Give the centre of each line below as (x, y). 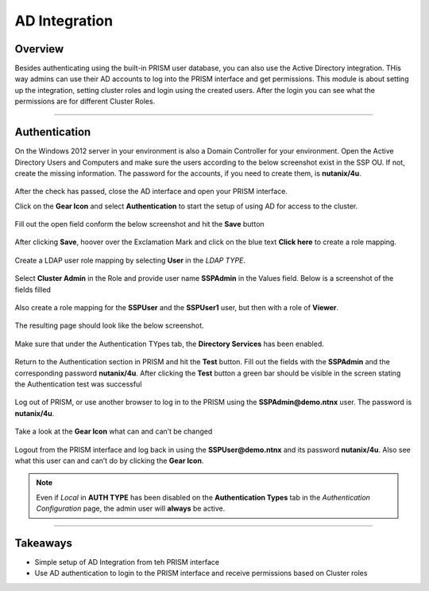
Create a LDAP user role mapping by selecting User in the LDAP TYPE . (130, 260)
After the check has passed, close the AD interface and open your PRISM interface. (151, 192)
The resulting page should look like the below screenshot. (109, 325)
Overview (39, 49)
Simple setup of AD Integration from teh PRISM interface (127, 562)
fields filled (33, 290)
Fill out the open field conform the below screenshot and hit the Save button (140, 224)
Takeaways (44, 543)
